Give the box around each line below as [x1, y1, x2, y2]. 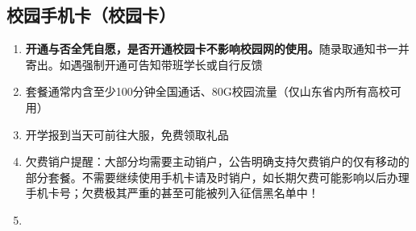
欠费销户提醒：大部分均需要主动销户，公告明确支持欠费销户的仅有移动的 [25, 153, 410, 170]
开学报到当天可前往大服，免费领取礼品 [25, 126, 229, 142]
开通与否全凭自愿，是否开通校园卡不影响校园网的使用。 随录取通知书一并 [25, 40, 410, 57]
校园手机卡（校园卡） [6, 2, 176, 27]
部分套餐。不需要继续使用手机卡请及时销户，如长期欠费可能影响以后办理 [25, 168, 410, 185]
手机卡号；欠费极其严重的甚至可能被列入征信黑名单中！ [25, 184, 319, 201]
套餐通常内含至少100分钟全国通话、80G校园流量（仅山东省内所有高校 [25, 83, 390, 100]
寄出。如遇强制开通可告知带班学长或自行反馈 [25, 56, 263, 72]
